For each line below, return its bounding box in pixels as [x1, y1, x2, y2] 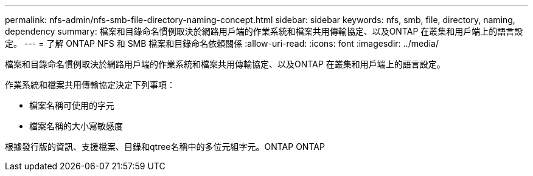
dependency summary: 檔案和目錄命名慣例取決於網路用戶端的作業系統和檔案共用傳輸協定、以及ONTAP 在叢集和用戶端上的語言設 [5, 26, 523, 36]
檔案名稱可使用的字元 [29, 100, 114, 110]
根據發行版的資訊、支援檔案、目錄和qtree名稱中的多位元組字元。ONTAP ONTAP [5, 141, 325, 152]
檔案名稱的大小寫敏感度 [29, 121, 123, 131]
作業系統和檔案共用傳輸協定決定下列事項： [5, 80, 175, 90]
